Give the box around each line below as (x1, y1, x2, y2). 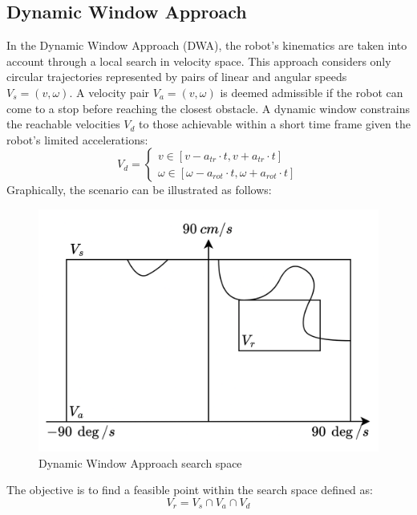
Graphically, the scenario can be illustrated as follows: (6, 181, 272, 198)
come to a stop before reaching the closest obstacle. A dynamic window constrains (6, 99, 410, 116)
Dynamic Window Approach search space (38, 454, 242, 471)
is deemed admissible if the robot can (220, 83, 403, 100)
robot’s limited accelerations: (6, 131, 148, 148)
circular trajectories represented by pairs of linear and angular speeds (6, 68, 347, 85)
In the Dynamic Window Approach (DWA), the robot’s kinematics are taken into (6, 37, 407, 54)
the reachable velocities (6, 116, 120, 132)
